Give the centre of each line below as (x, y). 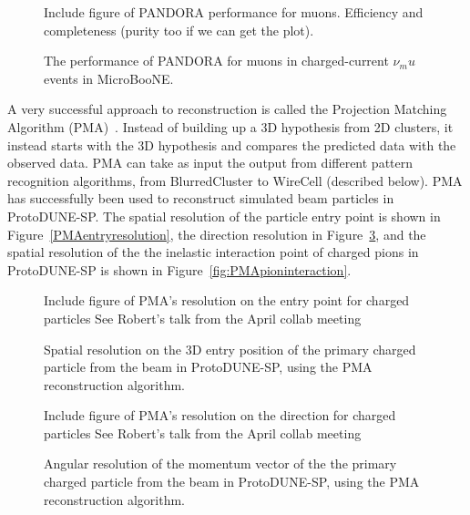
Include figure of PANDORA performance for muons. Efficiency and (234, 12)
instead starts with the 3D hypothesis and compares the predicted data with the (232, 144)
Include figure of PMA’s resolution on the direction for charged (220, 415)
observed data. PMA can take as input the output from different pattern (210, 163)
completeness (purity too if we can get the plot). (179, 30)
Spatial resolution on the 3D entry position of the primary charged (230, 349)
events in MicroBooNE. (109, 78)
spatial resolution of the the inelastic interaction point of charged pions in (213, 252)
